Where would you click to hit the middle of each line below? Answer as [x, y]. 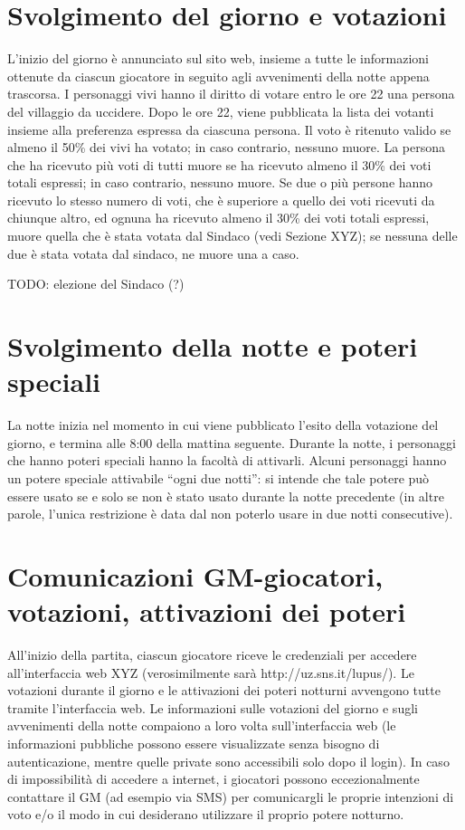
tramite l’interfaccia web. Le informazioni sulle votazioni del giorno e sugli [213, 707]
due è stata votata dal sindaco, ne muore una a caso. [153, 253]
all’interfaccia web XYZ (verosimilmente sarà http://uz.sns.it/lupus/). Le [211, 672]
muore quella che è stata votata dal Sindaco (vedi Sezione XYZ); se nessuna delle [232, 236]
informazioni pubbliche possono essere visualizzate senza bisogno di [194, 743]
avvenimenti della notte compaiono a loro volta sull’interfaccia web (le [202, 725]
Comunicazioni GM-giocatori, [195, 575]
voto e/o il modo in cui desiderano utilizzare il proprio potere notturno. [206, 814]
